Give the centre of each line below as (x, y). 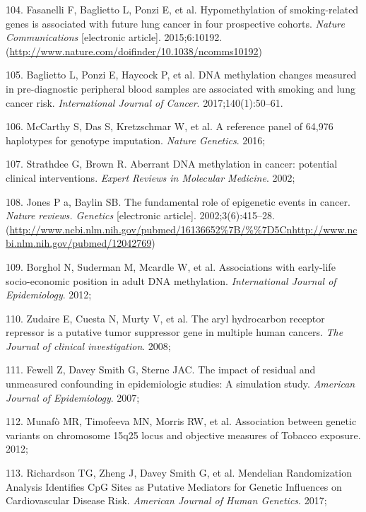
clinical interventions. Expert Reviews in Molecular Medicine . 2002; (150, 177)
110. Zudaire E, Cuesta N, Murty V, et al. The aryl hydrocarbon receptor (165, 318)
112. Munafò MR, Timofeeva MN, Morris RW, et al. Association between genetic (181, 421)
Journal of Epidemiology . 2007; (73, 397)
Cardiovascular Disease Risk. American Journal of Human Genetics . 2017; (166, 500)
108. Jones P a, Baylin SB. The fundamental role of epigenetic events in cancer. (178, 201)
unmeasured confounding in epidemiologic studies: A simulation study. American (181, 384)
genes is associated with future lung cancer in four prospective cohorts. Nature (175, 23)
